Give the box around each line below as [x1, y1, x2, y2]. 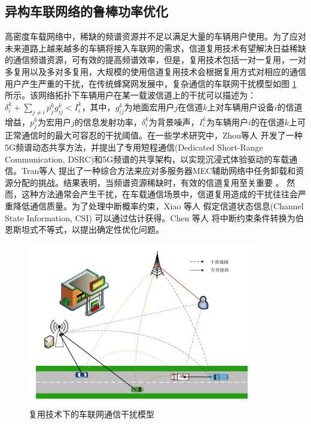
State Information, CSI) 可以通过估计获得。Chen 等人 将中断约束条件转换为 [5, 211, 295, 224]
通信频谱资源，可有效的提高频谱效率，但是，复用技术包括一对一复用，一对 [13, 53, 306, 66]
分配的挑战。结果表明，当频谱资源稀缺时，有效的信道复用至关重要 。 [13, 176, 284, 188]
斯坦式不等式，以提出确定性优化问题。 [13, 223, 164, 236]
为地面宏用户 [124, 100, 175, 113]
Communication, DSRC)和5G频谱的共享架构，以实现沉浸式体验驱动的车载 [5, 152, 289, 165]
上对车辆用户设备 [207, 100, 275, 113]
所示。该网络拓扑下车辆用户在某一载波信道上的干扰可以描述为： [5, 89, 256, 101]
